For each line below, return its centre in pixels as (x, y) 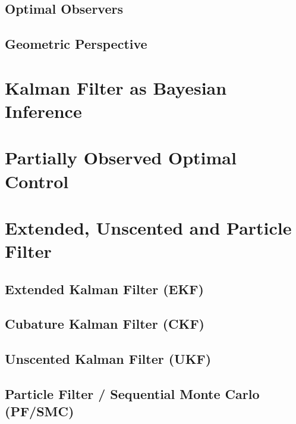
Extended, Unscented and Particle (148, 227)
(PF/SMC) (40, 411)
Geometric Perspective (76, 44)
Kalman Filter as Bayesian (116, 87)
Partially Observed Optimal (121, 158)
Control (37, 181)
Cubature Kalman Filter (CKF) (105, 324)
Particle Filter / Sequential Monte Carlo (132, 393)
